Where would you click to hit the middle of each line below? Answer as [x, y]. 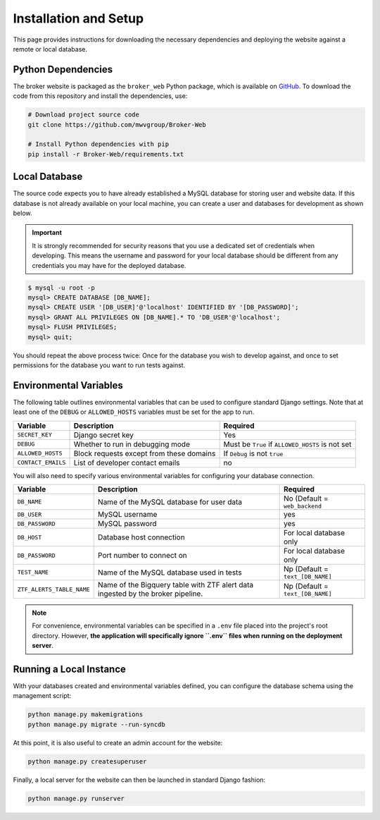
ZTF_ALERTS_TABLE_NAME [54, 589]
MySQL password [127, 524]
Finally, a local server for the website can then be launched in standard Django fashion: [139, 780]
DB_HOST [30, 537]
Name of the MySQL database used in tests [170, 573]
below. [23, 213]
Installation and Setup [78, 18]
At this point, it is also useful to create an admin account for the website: [118, 742]
